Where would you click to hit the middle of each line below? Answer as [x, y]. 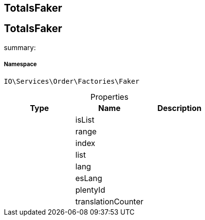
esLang [89, 178]
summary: [20, 47]
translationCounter [109, 201]
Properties [109, 97]
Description [179, 108]
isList [85, 119]
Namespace [20, 64]
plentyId [90, 190]
